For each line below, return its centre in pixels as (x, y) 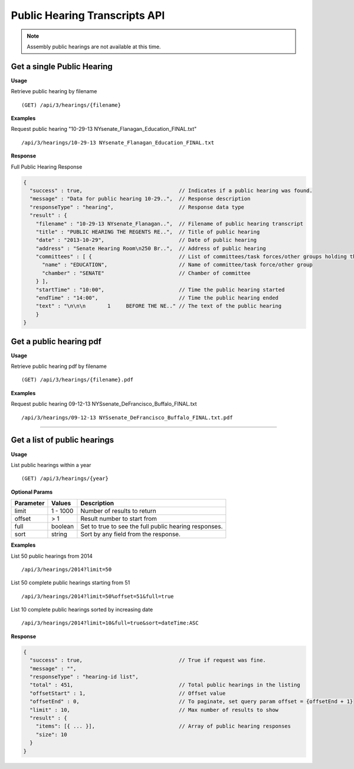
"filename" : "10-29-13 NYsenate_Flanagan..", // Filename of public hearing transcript (170, 224)
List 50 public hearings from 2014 (52, 556)
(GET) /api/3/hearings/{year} (65, 479)
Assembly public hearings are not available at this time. (94, 47)
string (59, 534)
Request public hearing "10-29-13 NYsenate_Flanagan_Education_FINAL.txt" (104, 129)
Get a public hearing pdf (56, 341)
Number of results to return (118, 511)
